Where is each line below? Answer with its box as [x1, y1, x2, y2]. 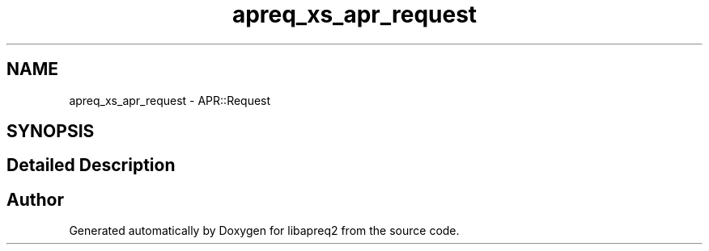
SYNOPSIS [6, 121, 95, 142]
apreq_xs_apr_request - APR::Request [69, 93, 271, 107]
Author [6, 189, 64, 210]
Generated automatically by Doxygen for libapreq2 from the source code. [69, 224, 460, 238]
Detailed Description [6, 155, 176, 176]
